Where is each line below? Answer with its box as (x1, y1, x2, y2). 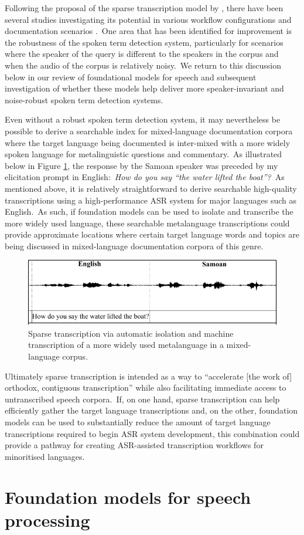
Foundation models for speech (5, 485, 251, 509)
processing (5, 507, 90, 531)
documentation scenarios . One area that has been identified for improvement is (5, 25, 292, 37)
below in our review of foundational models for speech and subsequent (5, 70, 257, 83)
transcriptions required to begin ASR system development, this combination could (5, 427, 300, 439)
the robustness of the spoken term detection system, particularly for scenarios (5, 36, 283, 48)
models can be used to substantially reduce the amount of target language (5, 416, 271, 428)
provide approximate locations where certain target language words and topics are (5, 228, 299, 241)
